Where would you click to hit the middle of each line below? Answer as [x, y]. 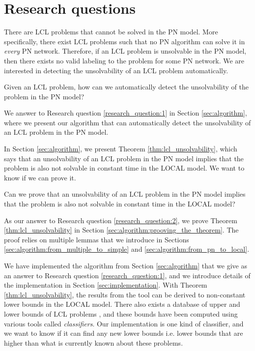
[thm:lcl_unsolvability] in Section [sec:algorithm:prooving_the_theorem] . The [121, 230]
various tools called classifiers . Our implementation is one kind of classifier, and [124, 323]
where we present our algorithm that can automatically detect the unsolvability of [127, 122]
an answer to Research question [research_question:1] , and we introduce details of [127, 275]
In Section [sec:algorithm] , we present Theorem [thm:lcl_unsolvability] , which [121, 149]
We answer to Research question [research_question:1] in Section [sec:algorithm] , [126, 113]
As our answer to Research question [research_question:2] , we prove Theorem [121, 220]
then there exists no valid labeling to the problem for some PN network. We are [124, 60]
